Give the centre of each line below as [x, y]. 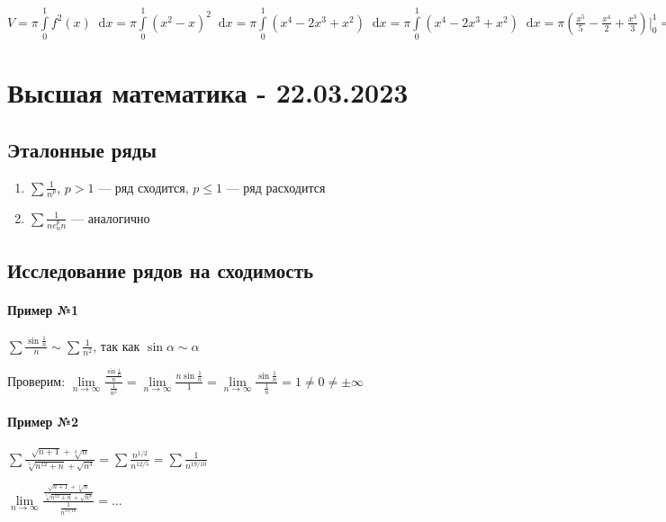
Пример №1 [43, 309]
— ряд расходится [276, 187]
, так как [117, 345]
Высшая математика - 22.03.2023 [208, 92]
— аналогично [111, 217]
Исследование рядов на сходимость [161, 270]
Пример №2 [43, 421]
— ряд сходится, [144, 187]
